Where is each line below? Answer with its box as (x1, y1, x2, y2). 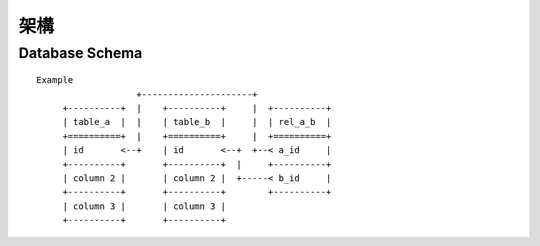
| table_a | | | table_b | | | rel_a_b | (62, 116, 332, 128)
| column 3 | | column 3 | (62, 200, 227, 212)
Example (36, 75, 74, 86)
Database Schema (18, 44, 143, 62)
